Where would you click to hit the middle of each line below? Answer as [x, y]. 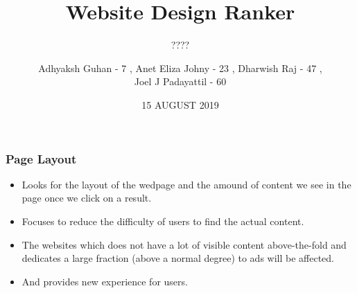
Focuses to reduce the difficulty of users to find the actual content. [163, 221]
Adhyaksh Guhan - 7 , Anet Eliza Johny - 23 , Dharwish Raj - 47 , [180, 68]
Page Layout [41, 158]
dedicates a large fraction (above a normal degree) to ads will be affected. [178, 258]
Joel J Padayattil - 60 [180, 81]
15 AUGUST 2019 [180, 104]
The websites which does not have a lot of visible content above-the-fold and [184, 244]
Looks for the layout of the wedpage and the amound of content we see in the [186, 184]
